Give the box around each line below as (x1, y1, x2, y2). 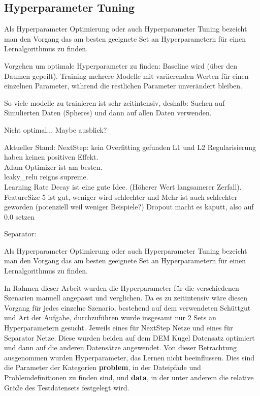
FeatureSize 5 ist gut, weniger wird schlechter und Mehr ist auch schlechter (4, 191, 238, 202)
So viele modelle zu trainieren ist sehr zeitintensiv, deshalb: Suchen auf (4, 97, 225, 108)
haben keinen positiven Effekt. (4, 151, 99, 162)
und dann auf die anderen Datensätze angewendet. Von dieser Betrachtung (4, 342, 237, 353)
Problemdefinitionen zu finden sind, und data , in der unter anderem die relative (4, 372, 254, 383)
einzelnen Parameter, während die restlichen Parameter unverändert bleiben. (4, 80, 243, 91)
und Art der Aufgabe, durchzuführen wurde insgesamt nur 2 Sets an (4, 312, 216, 323)
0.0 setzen (4, 211, 35, 222)
